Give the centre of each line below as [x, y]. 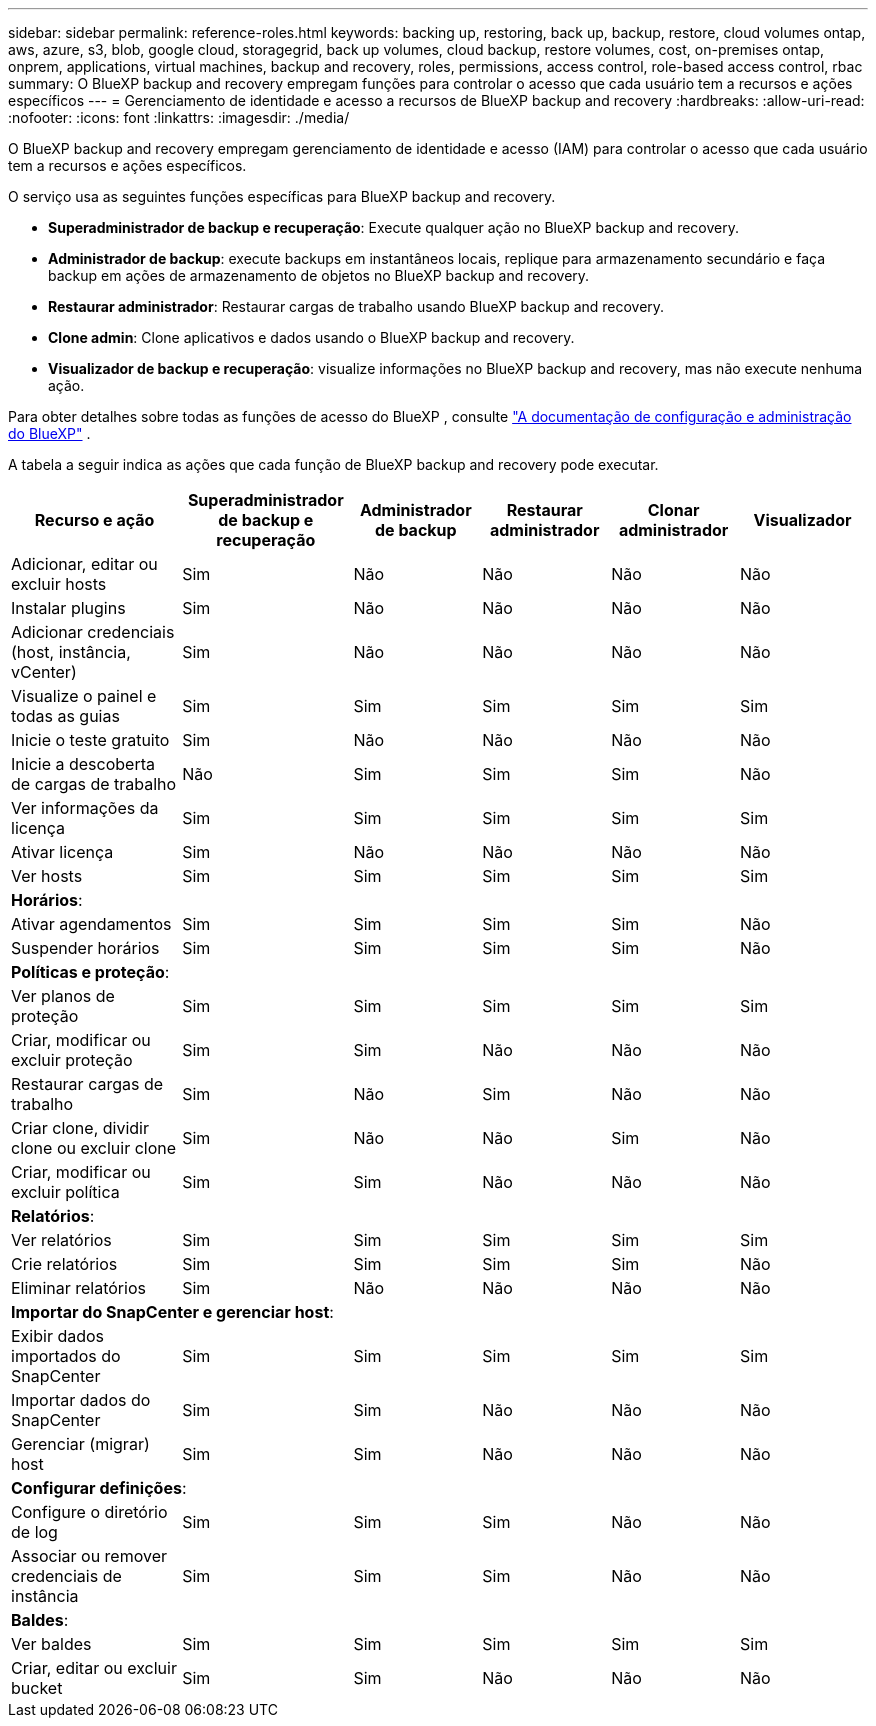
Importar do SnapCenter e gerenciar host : [172, 1312]
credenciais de [66, 1576]
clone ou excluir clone [94, 1148]
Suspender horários [85, 948]
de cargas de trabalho [94, 784]
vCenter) [44, 672]
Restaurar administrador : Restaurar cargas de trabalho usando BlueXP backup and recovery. [356, 306]
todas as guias [65, 716]
